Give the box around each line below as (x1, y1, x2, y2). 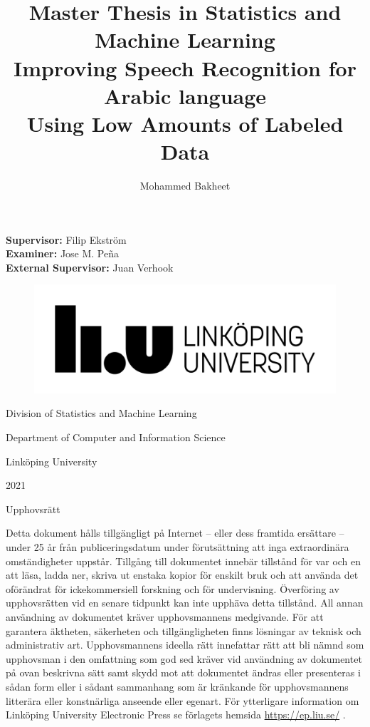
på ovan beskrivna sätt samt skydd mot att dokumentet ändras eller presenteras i (6, 665, 361, 680)
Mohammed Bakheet (139, 178, 231, 193)
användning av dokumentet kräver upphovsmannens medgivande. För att (6, 609, 324, 624)
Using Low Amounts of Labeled (26, 108, 344, 138)
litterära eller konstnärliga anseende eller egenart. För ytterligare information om (6, 693, 359, 708)
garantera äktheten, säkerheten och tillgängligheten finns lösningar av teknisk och (6, 623, 361, 638)
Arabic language (103, 81, 267, 110)
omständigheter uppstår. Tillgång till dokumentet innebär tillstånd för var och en (6, 553, 361, 568)
